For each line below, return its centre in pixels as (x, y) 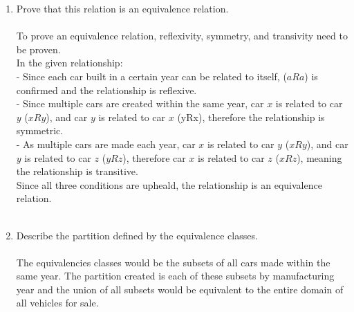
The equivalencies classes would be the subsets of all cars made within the (173, 262)
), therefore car (154, 157)
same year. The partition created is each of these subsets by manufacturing (175, 276)
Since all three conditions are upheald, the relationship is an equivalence (169, 184)
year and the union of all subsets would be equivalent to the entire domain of (180, 289)
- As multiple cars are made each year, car (106, 144)
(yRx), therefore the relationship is (251, 117)
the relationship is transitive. (77, 171)
